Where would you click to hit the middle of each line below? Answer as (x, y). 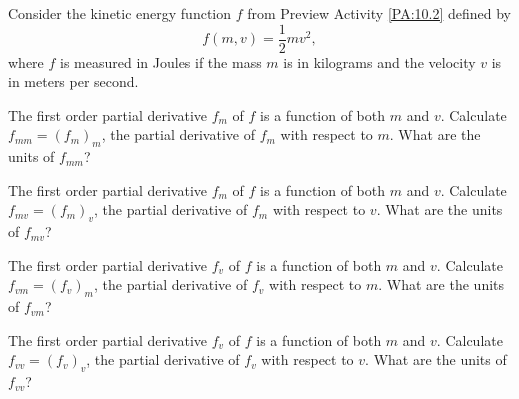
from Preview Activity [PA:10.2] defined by (379, 13)
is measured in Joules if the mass (161, 61)
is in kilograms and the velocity (379, 61)
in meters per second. (73, 81)
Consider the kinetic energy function (120, 13)
